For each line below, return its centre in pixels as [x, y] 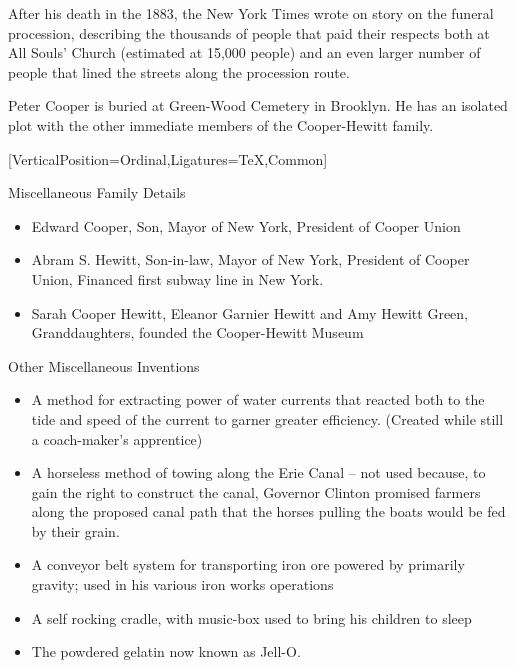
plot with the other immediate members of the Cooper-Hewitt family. [221, 124]
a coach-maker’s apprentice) [117, 438]
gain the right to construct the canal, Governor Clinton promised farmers [256, 491]
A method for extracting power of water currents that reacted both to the [258, 399]
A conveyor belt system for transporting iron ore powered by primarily [248, 564]
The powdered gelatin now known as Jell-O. [166, 651]
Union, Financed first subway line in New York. [177, 278]
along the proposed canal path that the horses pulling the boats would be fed [268, 511]
